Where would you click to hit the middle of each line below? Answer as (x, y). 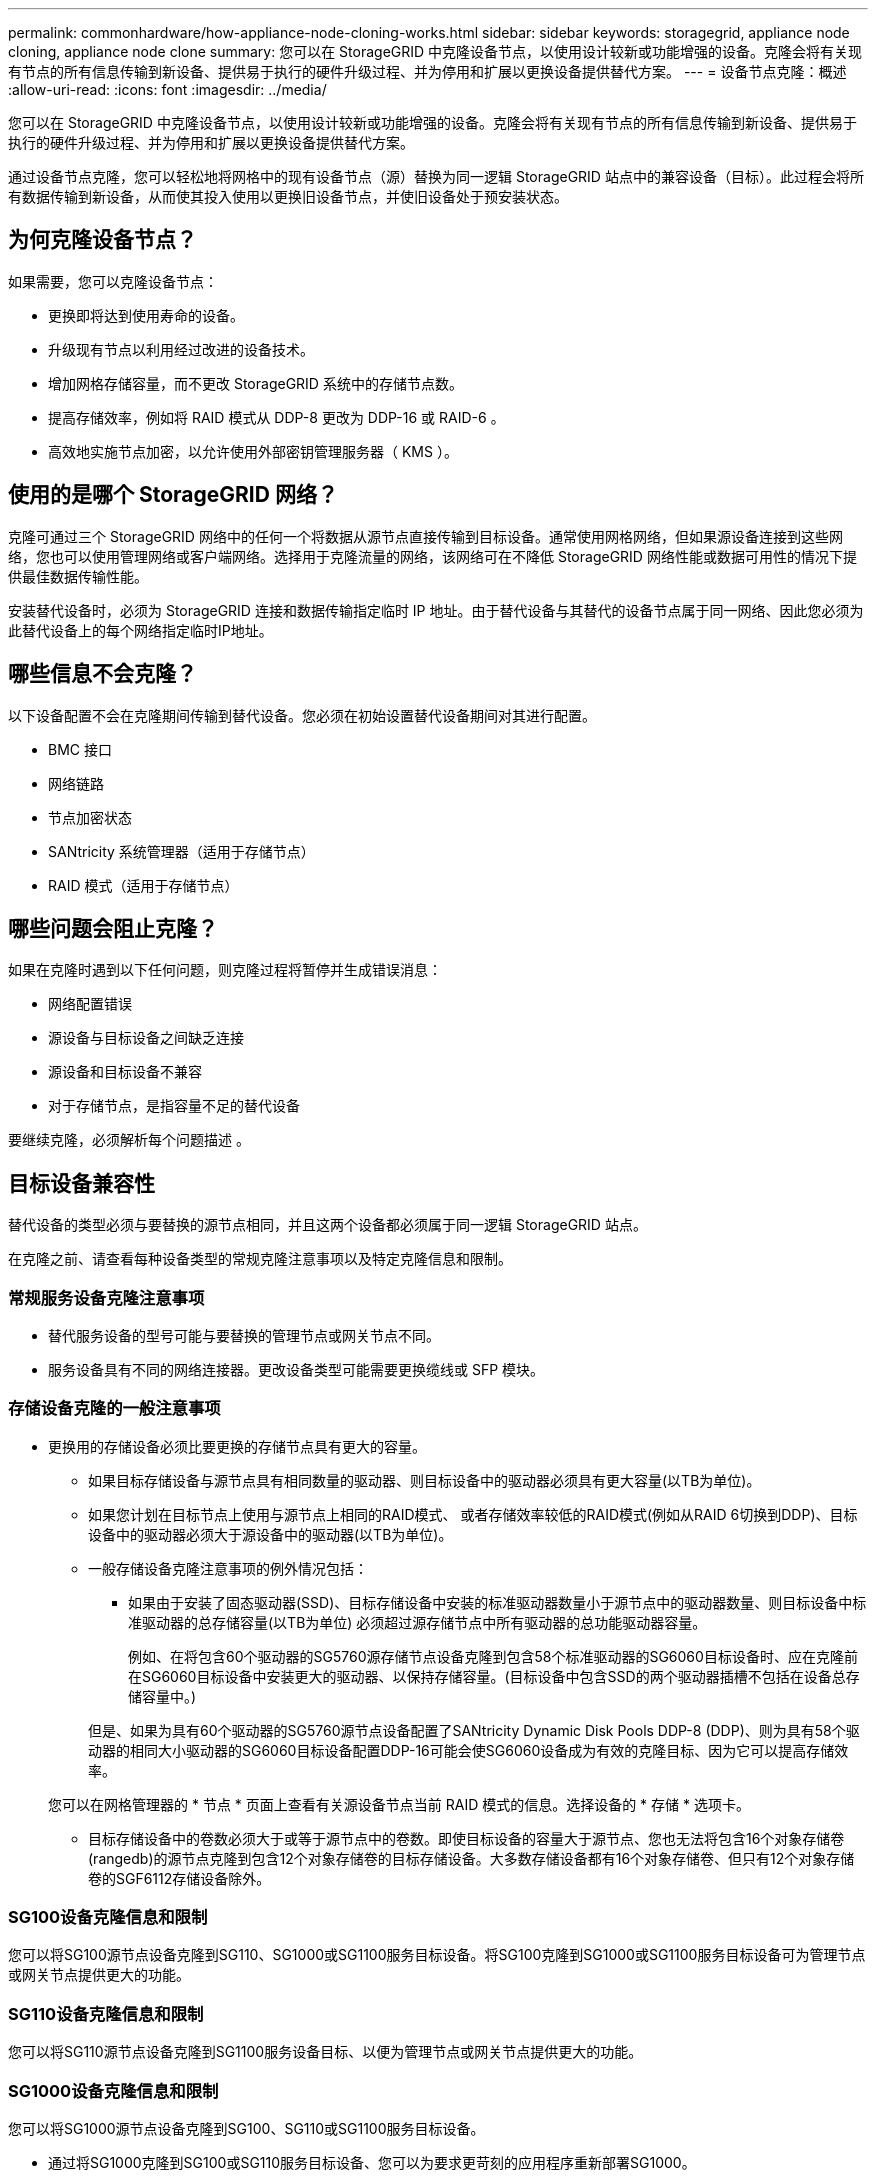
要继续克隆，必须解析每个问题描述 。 (129, 1140)
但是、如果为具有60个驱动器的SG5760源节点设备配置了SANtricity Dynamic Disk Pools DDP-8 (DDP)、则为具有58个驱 (474, 1730)
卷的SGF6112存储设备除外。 (179, 1878)
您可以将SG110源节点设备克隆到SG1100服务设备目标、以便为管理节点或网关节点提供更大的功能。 (325, 2052)
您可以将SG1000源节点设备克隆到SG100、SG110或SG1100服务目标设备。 (246, 2128)
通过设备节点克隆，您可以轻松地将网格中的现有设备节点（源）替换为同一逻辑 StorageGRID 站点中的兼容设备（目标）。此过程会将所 (436, 176)
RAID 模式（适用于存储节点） (143, 885)
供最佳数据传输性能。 (78, 576)
